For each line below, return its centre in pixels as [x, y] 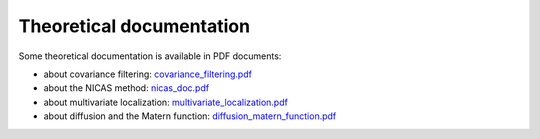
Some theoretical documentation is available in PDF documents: [150, 56]
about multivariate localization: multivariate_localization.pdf [166, 102]
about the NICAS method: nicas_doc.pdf [126, 88]
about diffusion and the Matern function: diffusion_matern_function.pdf [190, 116]
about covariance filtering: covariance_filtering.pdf [147, 74]
